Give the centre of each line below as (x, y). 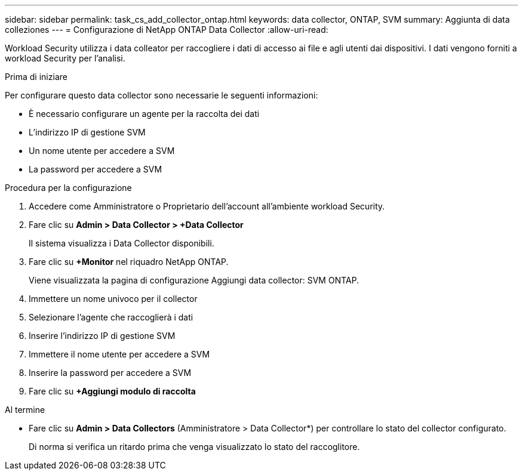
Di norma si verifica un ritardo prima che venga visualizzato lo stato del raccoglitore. (194, 447)
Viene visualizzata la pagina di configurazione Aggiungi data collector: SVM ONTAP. (194, 280)
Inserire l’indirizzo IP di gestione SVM (102, 336)
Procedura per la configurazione (68, 188)
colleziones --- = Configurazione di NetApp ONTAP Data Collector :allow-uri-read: (167, 30)
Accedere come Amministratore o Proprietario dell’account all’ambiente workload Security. (207, 206)
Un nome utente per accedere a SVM (102, 151)
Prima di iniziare (36, 77)
